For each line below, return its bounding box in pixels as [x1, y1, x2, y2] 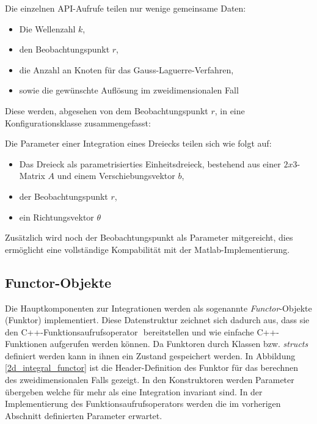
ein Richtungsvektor [19, 210, 94, 223]
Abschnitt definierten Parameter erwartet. [5, 409, 162, 422]
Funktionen [5, 337, 48, 350]
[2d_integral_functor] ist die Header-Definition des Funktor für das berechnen [5, 361, 299, 374]
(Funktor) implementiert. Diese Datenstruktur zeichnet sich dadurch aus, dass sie [5, 313, 310, 326]
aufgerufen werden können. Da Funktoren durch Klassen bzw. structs [49, 337, 308, 350]
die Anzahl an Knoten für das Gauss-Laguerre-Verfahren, [19, 63, 234, 76]
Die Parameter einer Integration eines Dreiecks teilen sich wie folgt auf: [5, 137, 272, 150]
